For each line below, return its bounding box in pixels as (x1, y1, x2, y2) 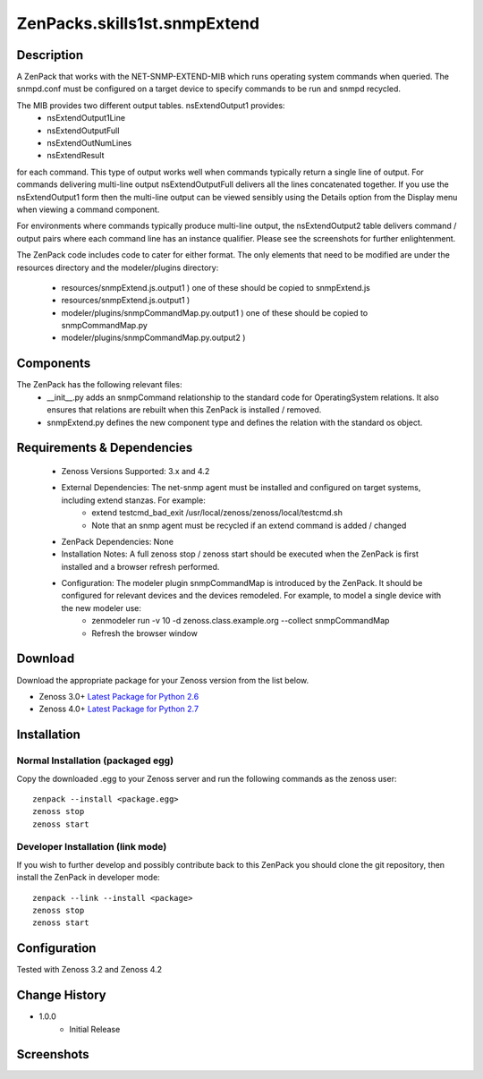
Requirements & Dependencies (16, 440, 193, 455)
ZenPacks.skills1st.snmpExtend (16, 13, 259, 33)
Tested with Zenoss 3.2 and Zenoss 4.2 (16, 964, 163, 975)
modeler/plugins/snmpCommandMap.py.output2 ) (61, 332, 246, 344)
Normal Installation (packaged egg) (16, 754, 174, 767)
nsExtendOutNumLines (47, 138, 132, 149)
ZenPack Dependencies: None (61, 536, 174, 547)
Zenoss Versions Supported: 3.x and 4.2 (61, 465, 210, 476)
